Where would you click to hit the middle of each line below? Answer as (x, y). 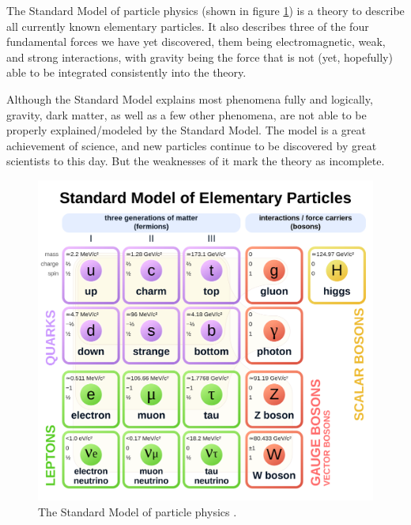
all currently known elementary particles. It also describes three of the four (188, 26)
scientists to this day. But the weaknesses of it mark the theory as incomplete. (196, 161)
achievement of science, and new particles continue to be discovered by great (192, 145)
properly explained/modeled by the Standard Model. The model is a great (186, 130)
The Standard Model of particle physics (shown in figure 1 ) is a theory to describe (205, 10)
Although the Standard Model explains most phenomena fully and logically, (190, 98)
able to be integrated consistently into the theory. (126, 72)
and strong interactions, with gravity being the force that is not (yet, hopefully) (200, 57)
